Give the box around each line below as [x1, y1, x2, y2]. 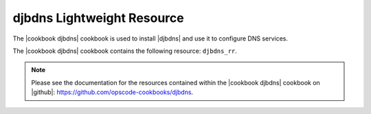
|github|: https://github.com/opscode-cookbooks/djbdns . [31, 88, 194, 96]
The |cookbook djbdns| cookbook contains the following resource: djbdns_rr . [12, 47, 237, 55]
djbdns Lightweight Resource [12, 10, 185, 25]
